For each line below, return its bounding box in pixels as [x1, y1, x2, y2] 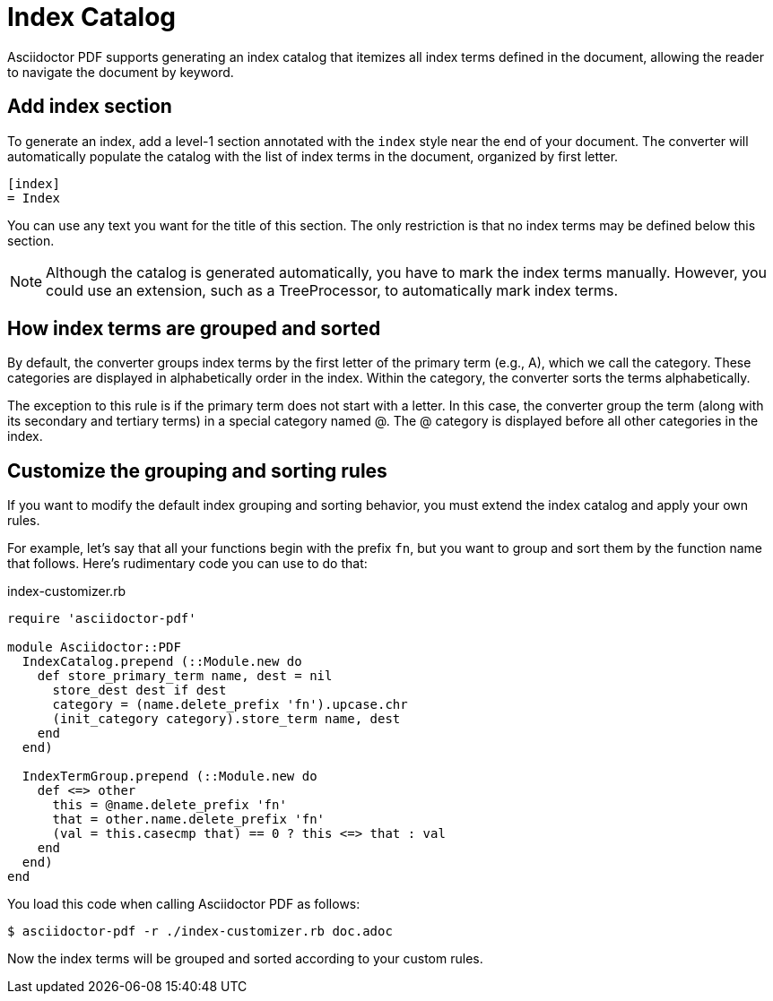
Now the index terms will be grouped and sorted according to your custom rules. [7, 951, 483, 967]
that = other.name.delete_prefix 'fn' [52, 812, 326, 827]
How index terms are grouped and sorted [7, 317, 381, 341]
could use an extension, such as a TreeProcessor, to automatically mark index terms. [46, 280, 618, 299]
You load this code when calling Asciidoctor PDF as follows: [7, 896, 360, 912]
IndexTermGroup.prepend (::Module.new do [22, 769, 317, 784]
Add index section [7, 95, 172, 118]
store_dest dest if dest [52, 683, 227, 698]
